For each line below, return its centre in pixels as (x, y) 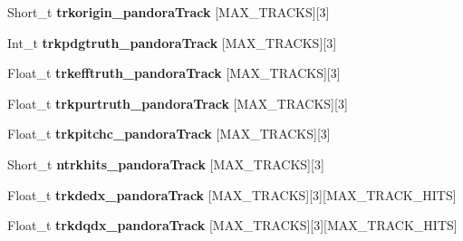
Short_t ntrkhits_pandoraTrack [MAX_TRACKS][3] (166, 164)
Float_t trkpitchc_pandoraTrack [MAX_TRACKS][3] (169, 134)
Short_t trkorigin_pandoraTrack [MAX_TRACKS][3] (169, 12)
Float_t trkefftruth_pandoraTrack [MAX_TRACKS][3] (174, 73)
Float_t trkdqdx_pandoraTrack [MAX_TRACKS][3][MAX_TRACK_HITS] (232, 225)
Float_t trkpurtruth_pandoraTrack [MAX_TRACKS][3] (178, 103)
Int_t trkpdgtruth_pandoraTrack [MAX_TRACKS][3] (172, 42)
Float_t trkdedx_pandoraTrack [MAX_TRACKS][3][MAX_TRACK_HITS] (232, 194)
